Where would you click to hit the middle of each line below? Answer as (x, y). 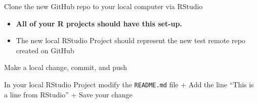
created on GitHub (45, 50)
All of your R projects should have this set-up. (99, 23)
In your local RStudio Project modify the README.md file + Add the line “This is (129, 84)
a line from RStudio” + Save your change (68, 94)
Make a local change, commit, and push (66, 67)
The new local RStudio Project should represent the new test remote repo (131, 40)
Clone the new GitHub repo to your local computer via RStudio (103, 6)
